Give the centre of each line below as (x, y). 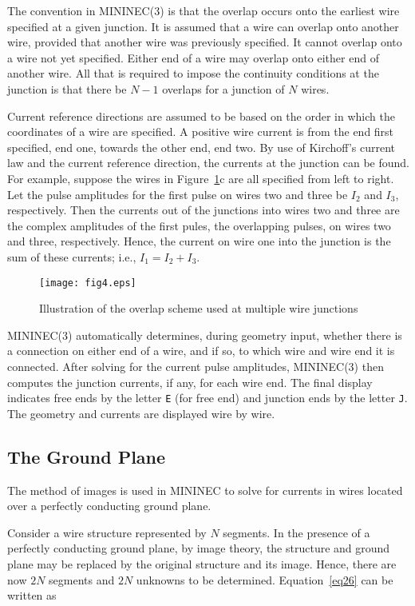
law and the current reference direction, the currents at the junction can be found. (208, 163)
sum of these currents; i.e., (72, 256)
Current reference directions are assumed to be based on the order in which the (201, 116)
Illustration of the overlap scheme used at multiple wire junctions (199, 308)
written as (32, 595)
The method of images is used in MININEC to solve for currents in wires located (205, 490)
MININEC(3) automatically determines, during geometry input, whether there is (205, 335)
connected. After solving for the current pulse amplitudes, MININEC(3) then (196, 366)
